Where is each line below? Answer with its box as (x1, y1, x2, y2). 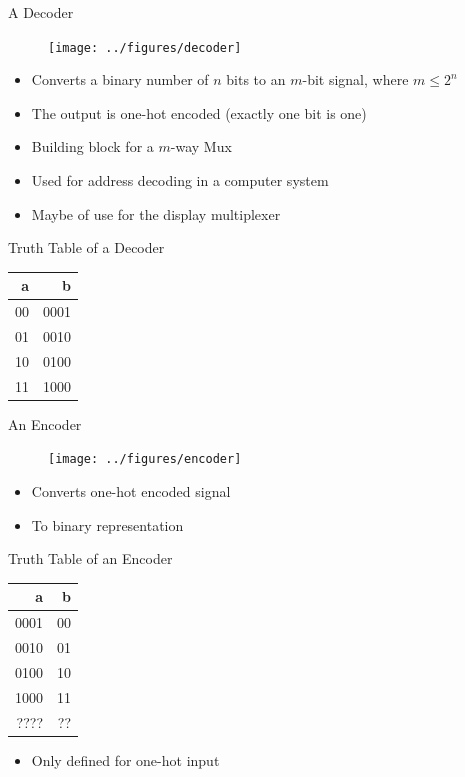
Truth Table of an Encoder (8, 548, 173, 569)
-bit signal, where (302, 69, 409, 90)
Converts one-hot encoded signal (31, 481, 231, 502)
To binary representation (31, 514, 184, 535)
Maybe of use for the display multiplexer (31, 203, 281, 224)
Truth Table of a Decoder (8, 237, 165, 258)
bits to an (226, 69, 286, 90)
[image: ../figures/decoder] (48, 40, 242, 55)
